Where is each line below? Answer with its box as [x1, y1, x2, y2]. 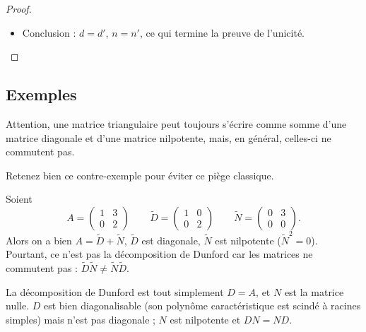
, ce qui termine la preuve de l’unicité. [139, 25, 305, 40]
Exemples [6, 83, 77, 105]
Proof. [6, 1, 32, 16]
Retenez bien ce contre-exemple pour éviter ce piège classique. [6, 167, 274, 182]
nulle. [6, 298, 30, 313]
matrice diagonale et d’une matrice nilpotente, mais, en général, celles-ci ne [6, 130, 331, 145]
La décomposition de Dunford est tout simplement [6, 284, 224, 299]
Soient [6, 191, 33, 206]
